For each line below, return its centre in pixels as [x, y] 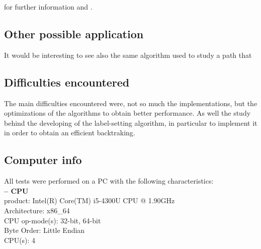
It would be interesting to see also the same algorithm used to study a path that [128, 55]
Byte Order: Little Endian [45, 230]
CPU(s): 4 [20, 240]
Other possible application [74, 33]
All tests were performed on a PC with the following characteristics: [109, 181]
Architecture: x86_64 [37, 210]
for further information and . [48, 7]
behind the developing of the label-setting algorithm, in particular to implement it [131, 122]
